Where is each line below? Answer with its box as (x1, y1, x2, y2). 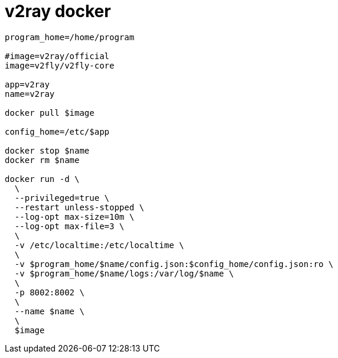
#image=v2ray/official (5, 51, 110, 61)
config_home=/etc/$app (5, 126, 110, 136)
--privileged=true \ (14, 193, 110, 203)
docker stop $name (5, 145, 90, 155)
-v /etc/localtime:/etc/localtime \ (14, 240, 184, 250)
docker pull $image (5, 108, 95, 118)
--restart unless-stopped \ (14, 202, 145, 212)
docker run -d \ (5, 174, 80, 184)
